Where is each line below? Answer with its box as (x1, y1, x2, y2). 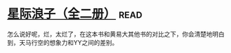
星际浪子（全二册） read (7, 6, 143, 22)
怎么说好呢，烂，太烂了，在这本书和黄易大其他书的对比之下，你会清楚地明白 (7, 30, 225, 38)
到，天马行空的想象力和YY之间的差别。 (7, 38, 119, 46)
